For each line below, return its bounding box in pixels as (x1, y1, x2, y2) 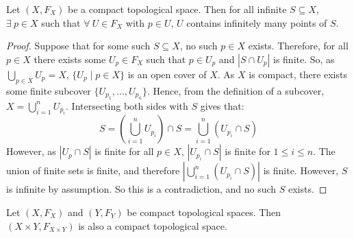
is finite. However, (263, 163, 339, 178)
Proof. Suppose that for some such (6, 38, 151, 53)
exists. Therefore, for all (248, 38, 349, 53)
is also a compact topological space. (78, 218, 227, 233)
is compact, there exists (249, 67, 347, 81)
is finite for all (94, 144, 154, 158)
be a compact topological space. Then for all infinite (67, 2, 287, 16)
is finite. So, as (273, 51, 335, 66)
